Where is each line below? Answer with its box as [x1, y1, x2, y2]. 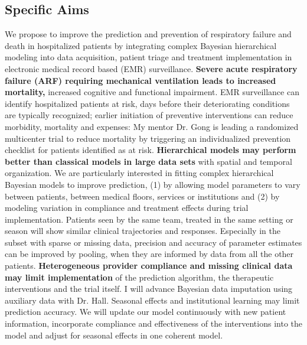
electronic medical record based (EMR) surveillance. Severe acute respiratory [5, 62, 298, 74]
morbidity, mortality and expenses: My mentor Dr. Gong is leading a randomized [5, 120, 299, 132]
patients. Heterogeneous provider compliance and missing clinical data [5, 259, 293, 272]
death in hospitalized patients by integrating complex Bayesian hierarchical [5, 39, 277, 51]
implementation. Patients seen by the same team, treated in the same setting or [5, 213, 293, 225]
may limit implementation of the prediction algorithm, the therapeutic [5, 271, 274, 283]
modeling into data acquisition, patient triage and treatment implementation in [5, 51, 292, 63]
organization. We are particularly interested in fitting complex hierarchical [5, 167, 274, 179]
